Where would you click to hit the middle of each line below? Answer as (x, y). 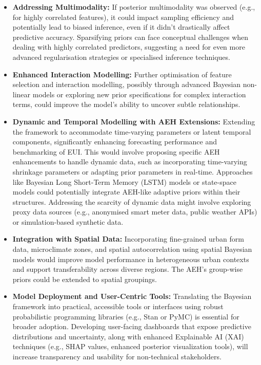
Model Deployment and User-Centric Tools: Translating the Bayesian (132, 296)
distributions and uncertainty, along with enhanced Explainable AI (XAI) (128, 336)
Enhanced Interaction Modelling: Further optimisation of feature (122, 74)
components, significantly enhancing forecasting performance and (115, 142)
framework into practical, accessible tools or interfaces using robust (118, 306)
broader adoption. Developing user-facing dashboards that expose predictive (132, 326)
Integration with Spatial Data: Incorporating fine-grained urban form (128, 239)
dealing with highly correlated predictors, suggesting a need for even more (129, 47)
